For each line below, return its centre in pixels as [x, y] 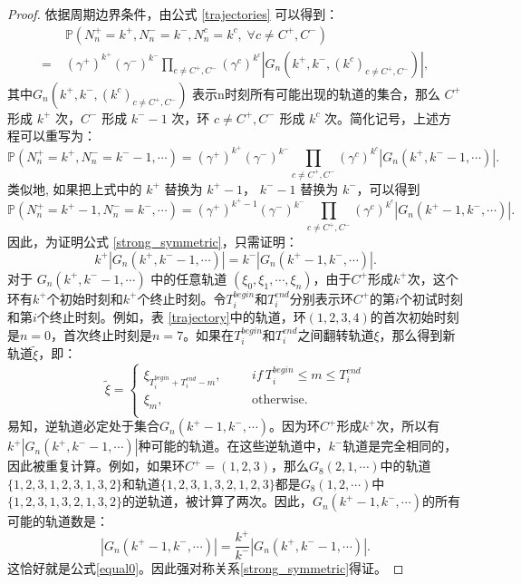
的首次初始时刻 [415, 317]
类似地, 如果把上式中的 [75, 188]
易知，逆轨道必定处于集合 [83, 426]
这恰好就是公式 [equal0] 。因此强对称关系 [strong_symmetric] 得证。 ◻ [206, 567]
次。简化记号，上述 [382, 117]
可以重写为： [58, 136]
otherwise [278, 400]
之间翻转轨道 [336, 334]
